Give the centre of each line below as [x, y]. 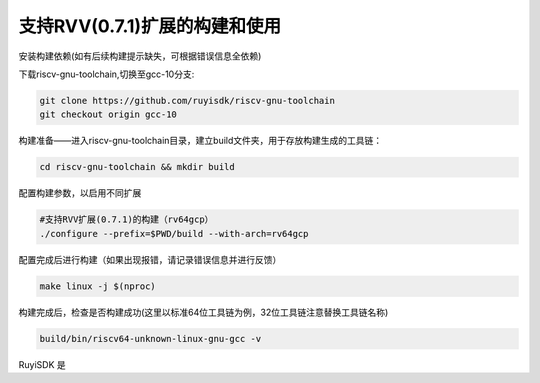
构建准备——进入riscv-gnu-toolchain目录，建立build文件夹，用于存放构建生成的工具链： [200, 141]
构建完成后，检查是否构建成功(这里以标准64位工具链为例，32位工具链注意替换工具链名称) [203, 312]
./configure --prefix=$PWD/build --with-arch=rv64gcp [174, 233]
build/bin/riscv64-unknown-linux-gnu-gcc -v [150, 338]
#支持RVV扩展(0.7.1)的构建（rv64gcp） [126, 219]
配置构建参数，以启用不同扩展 [80, 193]
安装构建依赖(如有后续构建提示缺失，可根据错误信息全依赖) [140, 56]
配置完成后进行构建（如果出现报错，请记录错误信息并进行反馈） [150, 259]
